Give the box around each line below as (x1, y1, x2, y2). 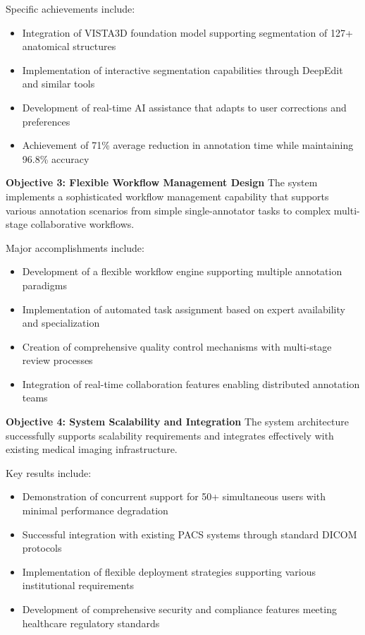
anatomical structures (22, 39, 116, 54)
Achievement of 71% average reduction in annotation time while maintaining (22, 138, 354, 152)
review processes (22, 353, 93, 368)
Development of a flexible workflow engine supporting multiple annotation (22, 264, 342, 279)
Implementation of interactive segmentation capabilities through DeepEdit (22, 62, 343, 77)
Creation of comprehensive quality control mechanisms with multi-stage (22, 339, 332, 353)
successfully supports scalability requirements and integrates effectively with (6, 428, 334, 442)
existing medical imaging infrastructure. (6, 442, 178, 456)
